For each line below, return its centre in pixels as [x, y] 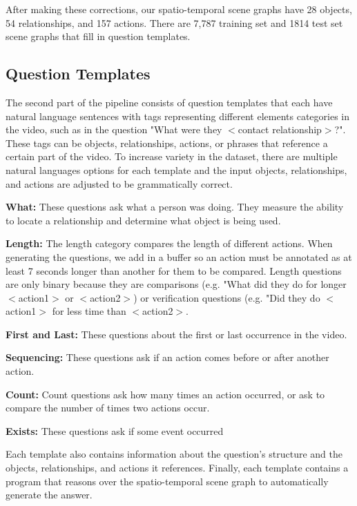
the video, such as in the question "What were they [114, 129]
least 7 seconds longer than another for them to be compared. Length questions [174, 270]
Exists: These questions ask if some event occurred [115, 430]
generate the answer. [49, 495]
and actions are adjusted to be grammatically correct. [119, 183]
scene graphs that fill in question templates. [98, 36]
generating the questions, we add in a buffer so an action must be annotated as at [179, 256]
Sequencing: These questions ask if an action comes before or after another [167, 357]
